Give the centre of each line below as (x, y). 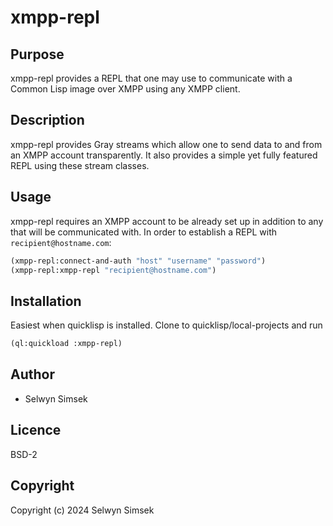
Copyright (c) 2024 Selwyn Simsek (82, 510)
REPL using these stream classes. (80, 165)
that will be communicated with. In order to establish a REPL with (143, 232)
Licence (36, 430)
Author (32, 374)
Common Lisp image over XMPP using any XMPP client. (125, 89)
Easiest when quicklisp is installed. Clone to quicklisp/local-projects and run (166, 325)
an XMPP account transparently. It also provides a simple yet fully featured (164, 155)
